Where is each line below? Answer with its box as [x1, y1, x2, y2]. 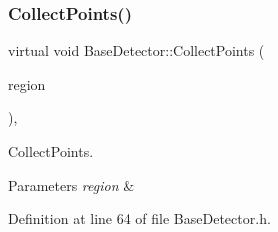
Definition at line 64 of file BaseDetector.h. [8, 208, 271, 229]
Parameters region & [8, 174, 135, 195]
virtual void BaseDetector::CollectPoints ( [8, 40, 265, 61]
